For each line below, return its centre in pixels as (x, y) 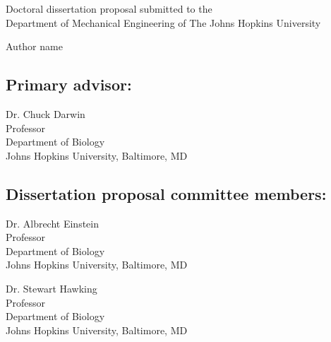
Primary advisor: (69, 84)
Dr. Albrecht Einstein (53, 223)
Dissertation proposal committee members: (166, 193)
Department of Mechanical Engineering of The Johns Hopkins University (163, 22)
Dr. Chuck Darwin (46, 113)
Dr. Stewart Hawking (52, 288)
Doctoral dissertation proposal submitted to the (109, 8)
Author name (34, 46)
